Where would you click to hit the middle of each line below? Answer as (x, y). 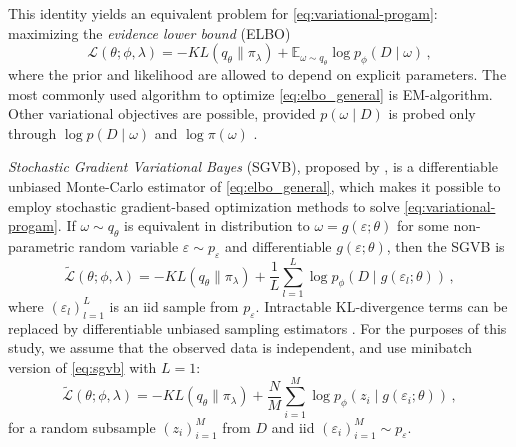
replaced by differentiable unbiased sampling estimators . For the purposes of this (257, 327)
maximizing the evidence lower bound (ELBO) (149, 32)
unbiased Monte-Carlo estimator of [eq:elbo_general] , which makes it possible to (254, 185)
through (32, 132)
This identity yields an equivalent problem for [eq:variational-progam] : (223, 13)
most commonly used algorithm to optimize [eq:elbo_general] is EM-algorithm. (250, 93)
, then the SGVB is (445, 245)
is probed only (432, 113)
